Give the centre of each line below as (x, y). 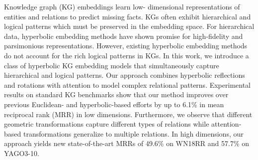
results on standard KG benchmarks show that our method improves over (116, 94)
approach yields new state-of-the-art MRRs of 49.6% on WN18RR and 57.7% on (127, 143)
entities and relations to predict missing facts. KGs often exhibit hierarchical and (128, 16)
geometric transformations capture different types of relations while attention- (123, 124)
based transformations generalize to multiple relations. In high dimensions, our (124, 133)
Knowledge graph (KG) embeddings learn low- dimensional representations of (122, 6)
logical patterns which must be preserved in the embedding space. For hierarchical (129, 26)
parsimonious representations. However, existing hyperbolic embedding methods (126, 46)
